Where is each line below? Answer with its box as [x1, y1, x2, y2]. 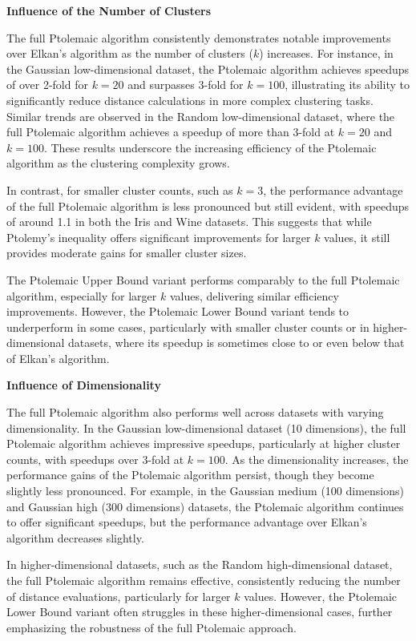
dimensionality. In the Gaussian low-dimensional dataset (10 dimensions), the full [6, 419, 406, 436]
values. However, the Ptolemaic [244, 587, 398, 604]
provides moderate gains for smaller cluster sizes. [6, 244, 247, 261]
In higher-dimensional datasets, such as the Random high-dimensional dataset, [6, 556, 393, 573]
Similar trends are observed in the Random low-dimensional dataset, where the [6, 107, 395, 124]
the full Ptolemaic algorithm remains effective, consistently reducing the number [6, 572, 401, 588]
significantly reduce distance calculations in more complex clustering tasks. [6, 91, 374, 108]
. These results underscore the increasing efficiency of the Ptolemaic [43, 139, 377, 155]
